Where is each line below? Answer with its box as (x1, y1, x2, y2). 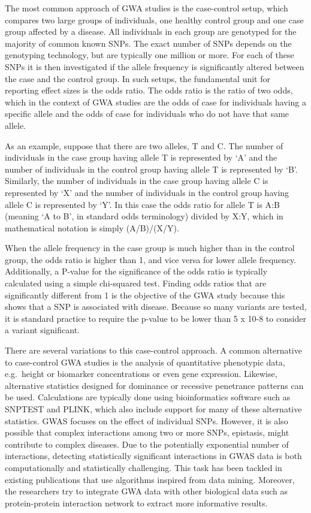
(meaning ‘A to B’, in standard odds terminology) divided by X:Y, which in (5, 210, 283, 222)
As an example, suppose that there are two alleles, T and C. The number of (5, 139, 283, 152)
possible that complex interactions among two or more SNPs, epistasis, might (5, 426, 289, 439)
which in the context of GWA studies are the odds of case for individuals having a (5, 95, 307, 108)
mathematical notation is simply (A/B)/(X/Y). (5, 221, 179, 234)
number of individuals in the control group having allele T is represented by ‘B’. (5, 162, 298, 175)
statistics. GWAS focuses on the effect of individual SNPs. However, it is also (5, 414, 288, 427)
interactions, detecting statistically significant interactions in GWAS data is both (5, 449, 302, 462)
